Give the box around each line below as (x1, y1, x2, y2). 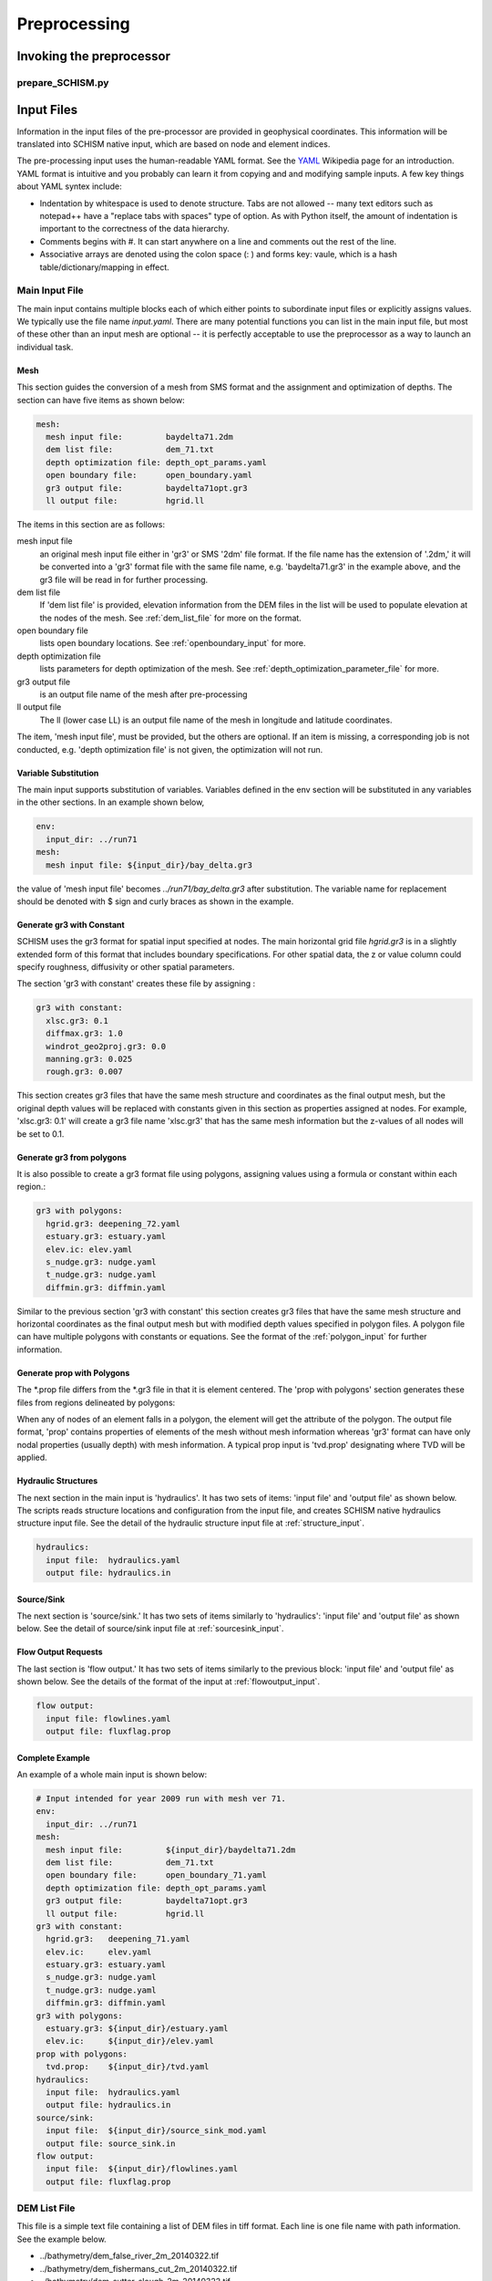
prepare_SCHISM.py (16, 76, 109, 89)
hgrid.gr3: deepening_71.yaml (46, 1934, 190, 1944)
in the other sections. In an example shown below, (16, 797, 205, 807)
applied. (16, 1452, 47, 1463)
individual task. (16, 341, 74, 352)
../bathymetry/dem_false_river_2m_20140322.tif (39, 2250, 220, 2262)
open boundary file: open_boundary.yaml (46, 470, 252, 481)
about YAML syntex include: (16, 181, 122, 192)
